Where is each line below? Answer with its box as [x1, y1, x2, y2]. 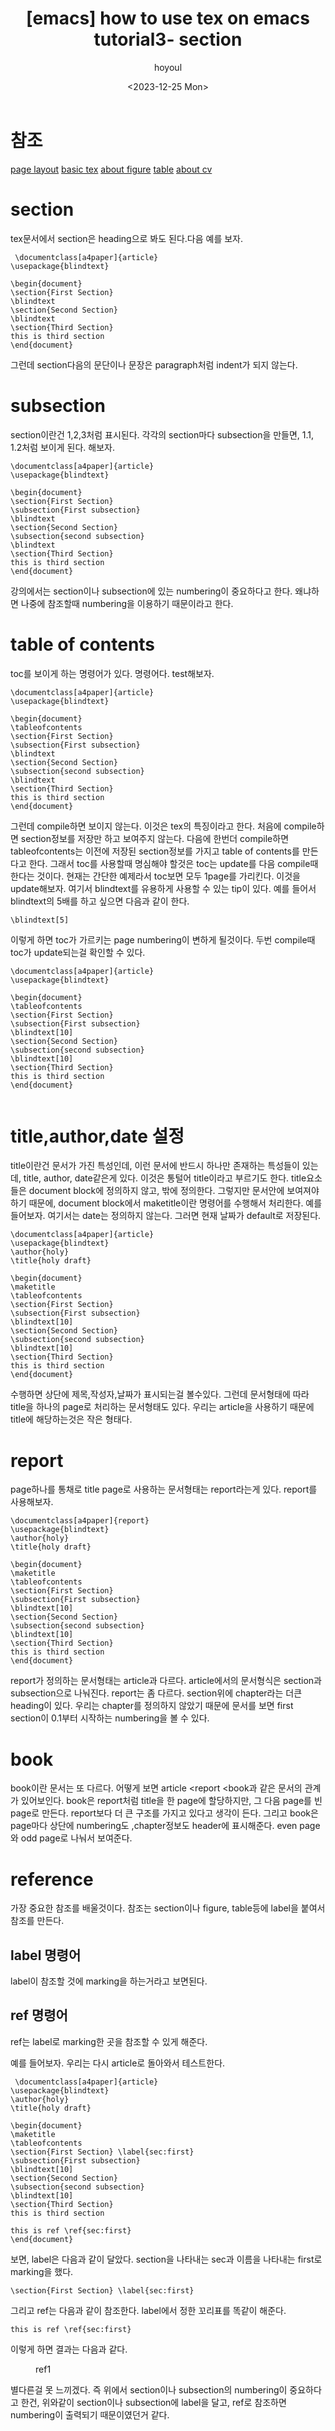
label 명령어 [10, 1947, 82, 1964]
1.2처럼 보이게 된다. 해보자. [10, 441, 115, 453]
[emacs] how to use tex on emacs [26, 7, 310, 30]
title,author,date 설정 [10, 1125, 185, 1147]
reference [10, 1868, 94, 1891]
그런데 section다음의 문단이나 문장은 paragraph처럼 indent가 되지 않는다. [10, 358, 298, 371]
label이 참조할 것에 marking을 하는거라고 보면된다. [10, 1975, 208, 1987]
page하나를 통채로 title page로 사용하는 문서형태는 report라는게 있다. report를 [10, 1483, 318, 1496]
